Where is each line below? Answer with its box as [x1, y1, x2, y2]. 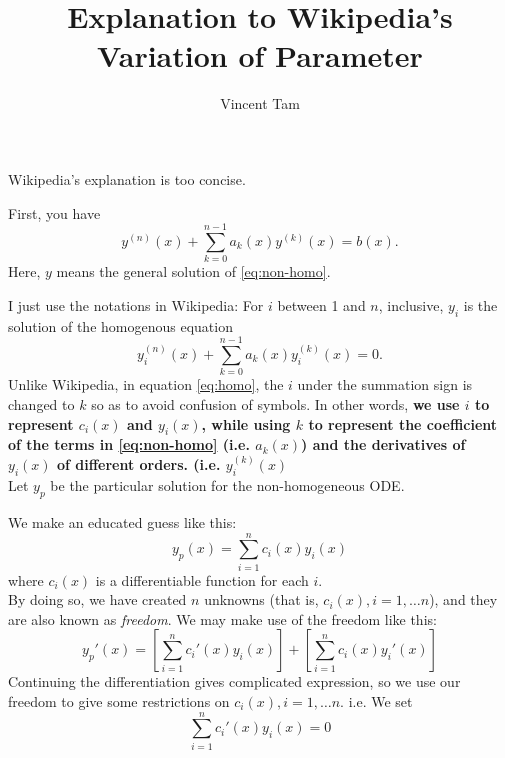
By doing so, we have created [8, 589, 187, 610]
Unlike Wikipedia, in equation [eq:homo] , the [8, 374, 284, 395]
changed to [8, 393, 75, 414]
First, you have [8, 202, 101, 223]
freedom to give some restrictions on [8, 691, 230, 712]
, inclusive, [378, 294, 444, 315]
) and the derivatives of [301, 434, 466, 455]
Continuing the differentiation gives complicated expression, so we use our [8, 671, 461, 692]
